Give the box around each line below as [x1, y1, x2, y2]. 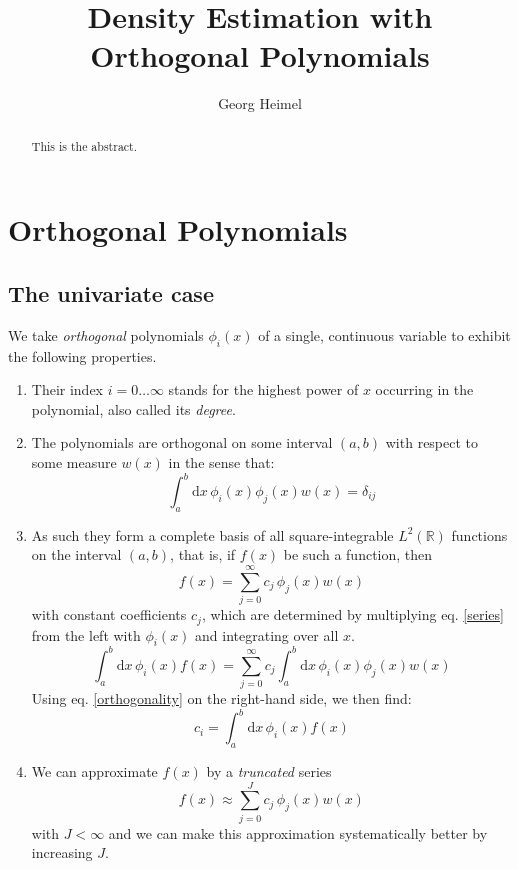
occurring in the [375, 379, 474, 400]
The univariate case [8, 277, 214, 308]
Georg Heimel [218, 93, 302, 114]
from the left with [31, 624, 141, 645]
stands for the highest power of [168, 379, 359, 400]
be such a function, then [283, 544, 433, 565]
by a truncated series [206, 761, 332, 782]
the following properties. [8, 345, 157, 366]
